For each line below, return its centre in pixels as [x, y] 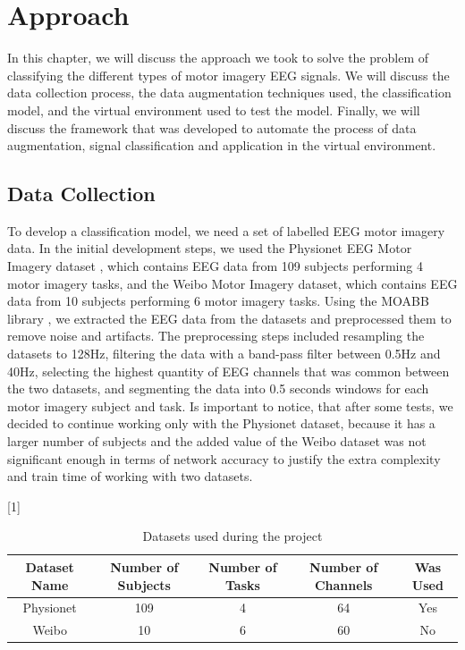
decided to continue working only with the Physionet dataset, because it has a [221, 423]
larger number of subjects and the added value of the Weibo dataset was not [217, 441]
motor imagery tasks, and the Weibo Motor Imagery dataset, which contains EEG [232, 283]
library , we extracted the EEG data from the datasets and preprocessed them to [229, 318]
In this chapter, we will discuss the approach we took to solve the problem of [218, 58]
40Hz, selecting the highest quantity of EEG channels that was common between [228, 371]
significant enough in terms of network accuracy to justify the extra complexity [224, 458]
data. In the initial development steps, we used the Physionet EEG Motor [210, 248]
